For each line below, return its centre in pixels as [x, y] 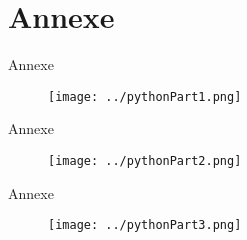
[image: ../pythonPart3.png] [145, 225]
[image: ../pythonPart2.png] [145, 160]
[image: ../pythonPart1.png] [145, 96]
